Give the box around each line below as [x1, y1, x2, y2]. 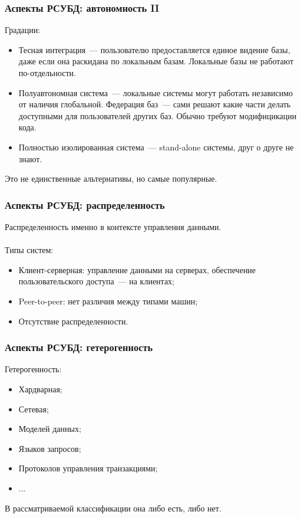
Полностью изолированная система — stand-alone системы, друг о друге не [18, 140, 294, 153]
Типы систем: [5, 244, 54, 256]
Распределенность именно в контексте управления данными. [5, 220, 221, 232]
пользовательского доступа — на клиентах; [18, 275, 175, 287]
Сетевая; [18, 402, 49, 415]
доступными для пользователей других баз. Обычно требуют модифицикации [18, 109, 297, 122]
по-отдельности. [18, 67, 76, 78]
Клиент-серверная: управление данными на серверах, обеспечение [18, 263, 256, 276]
